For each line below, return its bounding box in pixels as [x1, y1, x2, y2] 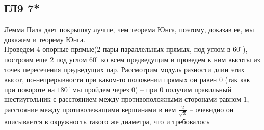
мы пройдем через [72, 84, 129, 94]
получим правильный [166, 84, 231, 94]
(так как [225, 74, 250, 85]
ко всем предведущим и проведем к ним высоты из [101, 54, 260, 64]
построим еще [4, 54, 48, 64]
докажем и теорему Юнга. [4, 34, 86, 44]
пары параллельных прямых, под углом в [102, 44, 231, 55]
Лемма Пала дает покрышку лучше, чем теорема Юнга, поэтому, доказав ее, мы [4, 24, 254, 35]
